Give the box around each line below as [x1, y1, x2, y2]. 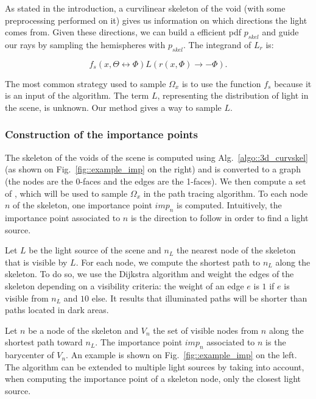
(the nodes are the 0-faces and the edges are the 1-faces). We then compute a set [5, 174, 306, 187]
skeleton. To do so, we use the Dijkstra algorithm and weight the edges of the [5, 267, 294, 280]
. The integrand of [183, 38, 251, 51]
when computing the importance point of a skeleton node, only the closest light [5, 372, 301, 385]
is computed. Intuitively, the [177, 199, 282, 211]
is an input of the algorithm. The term [5, 89, 149, 102]
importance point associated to [5, 211, 121, 224]
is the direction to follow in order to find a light [130, 211, 309, 224]
